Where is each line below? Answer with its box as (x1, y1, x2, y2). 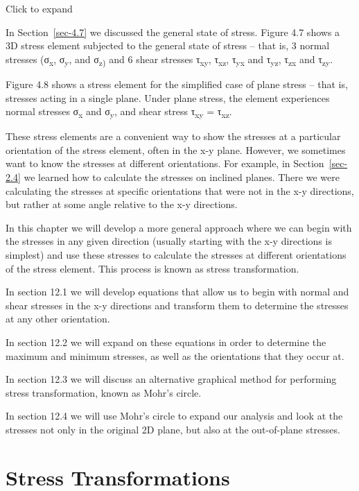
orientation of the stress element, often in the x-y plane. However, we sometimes (6, 142, 346, 157)
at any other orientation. (6, 311, 110, 326)
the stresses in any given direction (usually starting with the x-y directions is (6, 234, 332, 248)
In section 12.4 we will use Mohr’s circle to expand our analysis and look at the (6, 408, 343, 423)
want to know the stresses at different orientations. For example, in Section (6, 156, 324, 171)
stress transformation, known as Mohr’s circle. (6, 385, 202, 399)
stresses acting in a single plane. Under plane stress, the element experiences (6, 90, 330, 105)
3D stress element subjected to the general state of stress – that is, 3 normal (6, 38, 330, 53)
